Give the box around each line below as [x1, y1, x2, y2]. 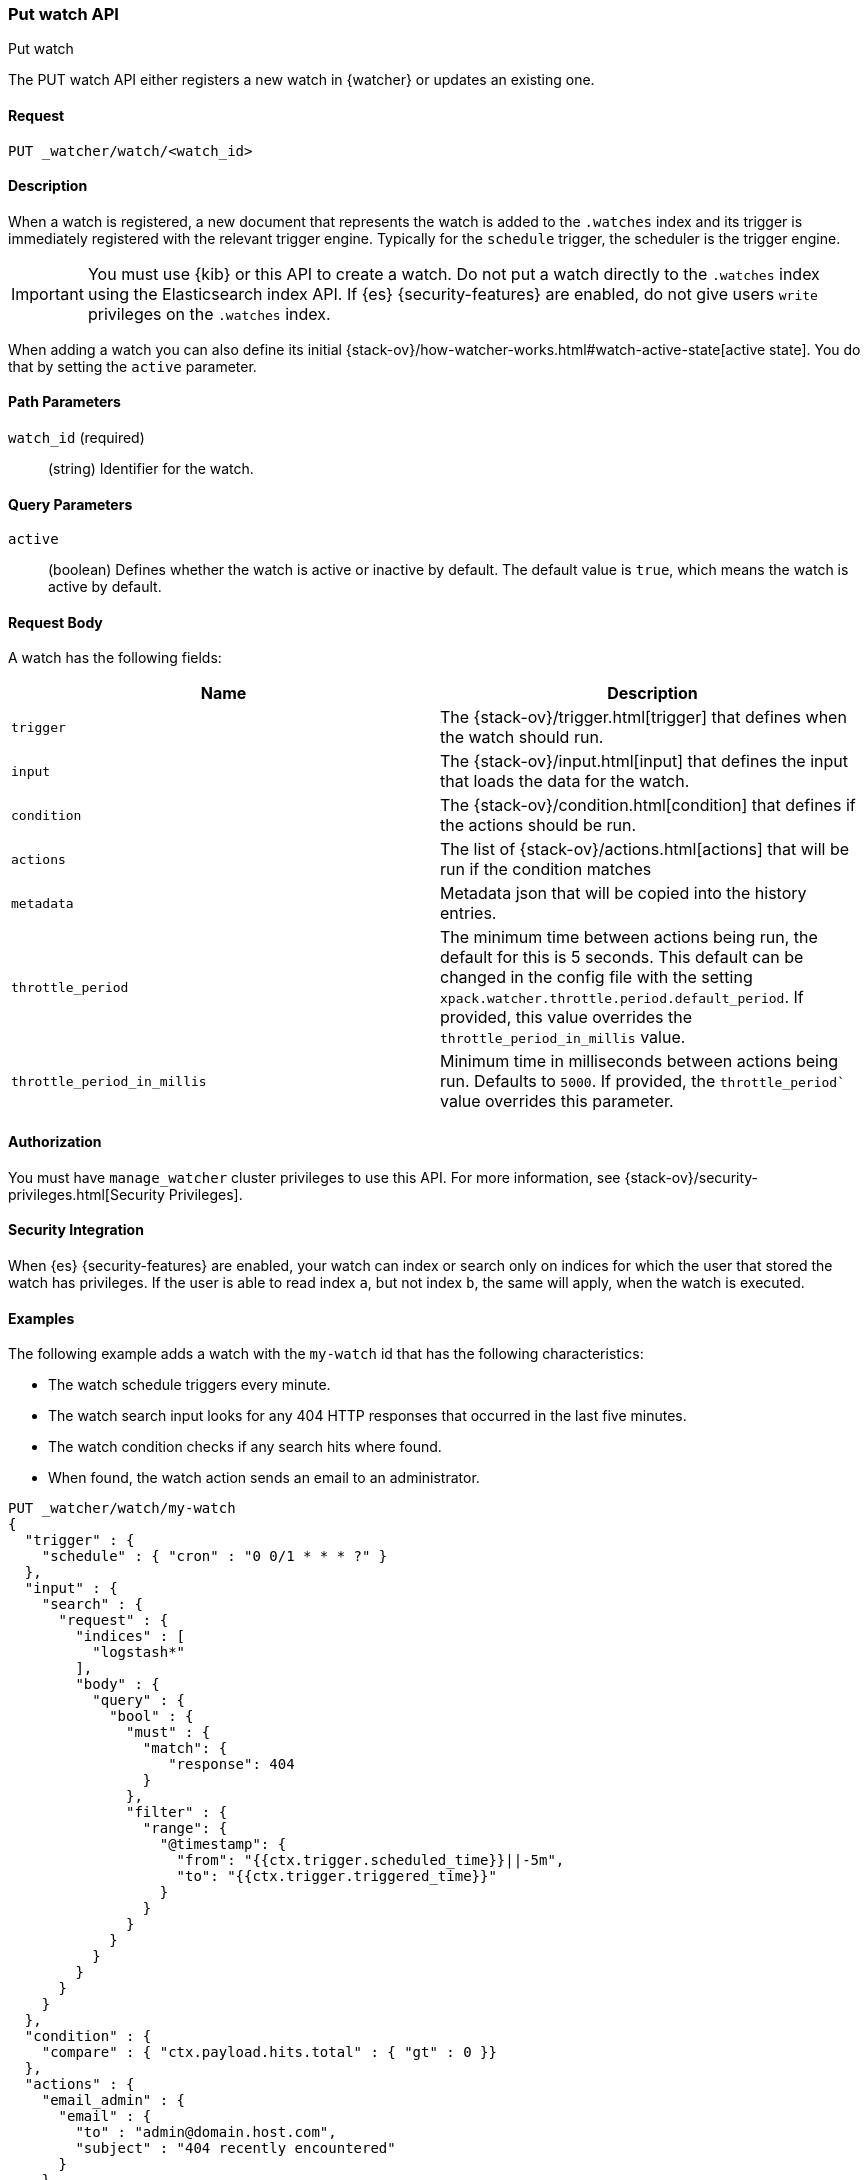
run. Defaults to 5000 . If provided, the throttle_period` [440, 1071, 845, 1092]
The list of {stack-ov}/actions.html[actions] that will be [440, 839, 850, 860]
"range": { [142, 1820, 228, 1837]
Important [11, 283, 84, 304]
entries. [440, 903, 497, 924]
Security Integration [8, 1221, 144, 1239]
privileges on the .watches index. [87, 303, 331, 324]
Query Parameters [8, 495, 133, 513]
